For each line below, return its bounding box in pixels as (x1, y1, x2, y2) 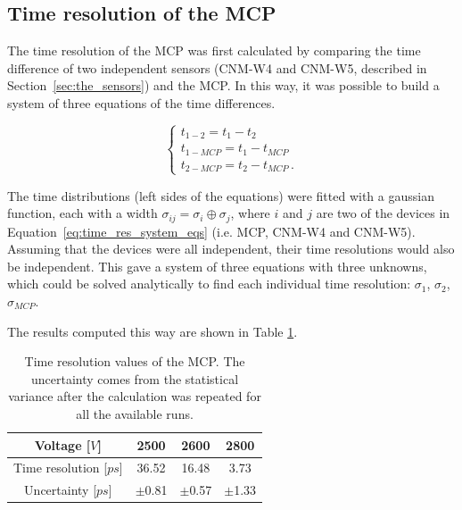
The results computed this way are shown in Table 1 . (7, 322, 298, 340)
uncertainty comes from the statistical (31, 369, 239, 388)
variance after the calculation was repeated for (8, 387, 261, 405)
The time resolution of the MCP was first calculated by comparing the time (7, 41, 421, 60)
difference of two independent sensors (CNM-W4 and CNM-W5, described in (7, 58, 427, 77)
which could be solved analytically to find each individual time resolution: (7, 274, 411, 293)
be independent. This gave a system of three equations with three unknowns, (7, 256, 427, 275)
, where (230, 204, 270, 222)
